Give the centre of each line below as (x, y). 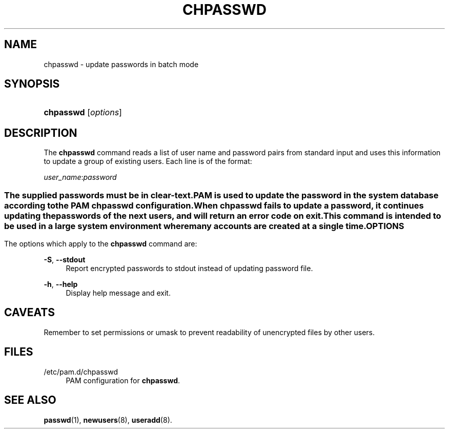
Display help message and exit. (118, 293)
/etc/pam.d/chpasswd (81, 372)
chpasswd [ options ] (83, 112)
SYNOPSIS (32, 84)
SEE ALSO (30, 400)
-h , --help (61, 284)
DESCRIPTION (41, 133)
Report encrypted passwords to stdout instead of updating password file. (189, 269)
